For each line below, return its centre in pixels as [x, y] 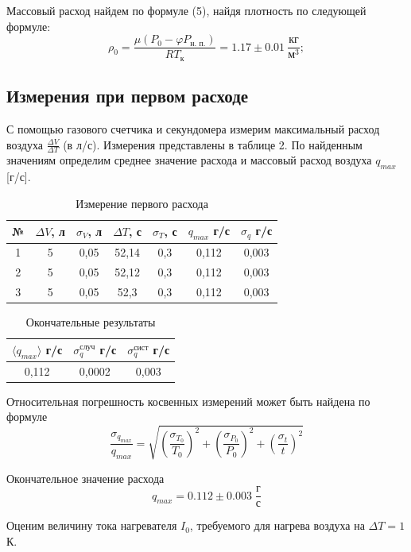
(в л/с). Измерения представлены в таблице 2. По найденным [213, 144]
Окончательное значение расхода [85, 478]
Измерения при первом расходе [128, 96]
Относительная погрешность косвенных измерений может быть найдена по [188, 401]
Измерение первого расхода [142, 203]
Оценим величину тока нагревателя [92, 525]
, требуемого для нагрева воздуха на [277, 525]
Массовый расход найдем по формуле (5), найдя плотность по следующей [186, 10]
